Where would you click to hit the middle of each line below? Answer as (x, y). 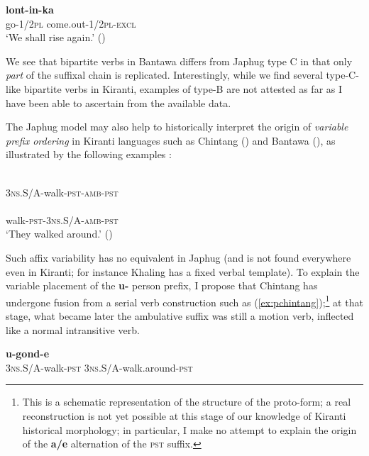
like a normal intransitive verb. (73, 329)
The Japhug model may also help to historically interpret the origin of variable (177, 127)
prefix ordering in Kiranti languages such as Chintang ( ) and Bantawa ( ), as (171, 140)
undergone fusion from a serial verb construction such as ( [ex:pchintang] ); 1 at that (184, 301)
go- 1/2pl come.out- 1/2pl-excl (71, 23)
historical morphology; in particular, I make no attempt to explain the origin (189, 429)
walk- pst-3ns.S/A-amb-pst (62, 219)
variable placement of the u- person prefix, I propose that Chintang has (162, 285)
